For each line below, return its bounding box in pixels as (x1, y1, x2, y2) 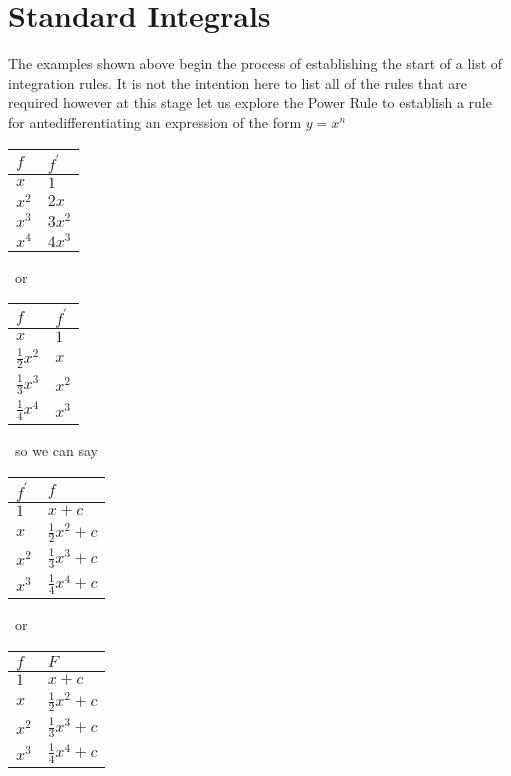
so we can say (14, 439, 98, 460)
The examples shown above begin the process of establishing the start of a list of (8, 53, 503, 74)
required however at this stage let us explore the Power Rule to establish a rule (8, 92, 492, 113)
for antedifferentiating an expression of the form (8, 111, 302, 132)
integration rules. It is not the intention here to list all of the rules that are (8, 72, 468, 93)
